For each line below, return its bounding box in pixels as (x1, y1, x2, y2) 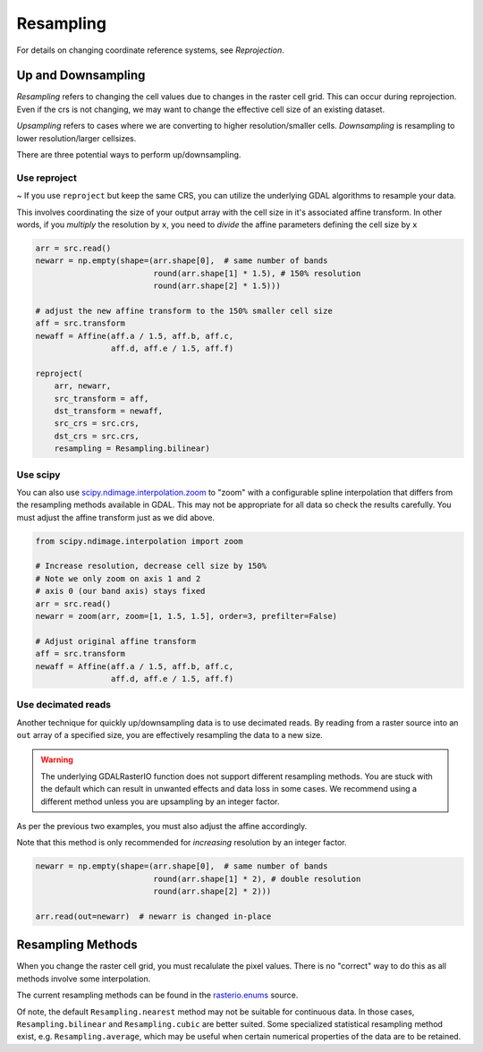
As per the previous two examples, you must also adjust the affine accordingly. (16, 821, 308, 832)
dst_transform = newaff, (54, 406, 164, 416)
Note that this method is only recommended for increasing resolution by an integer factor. (16, 837, 347, 848)
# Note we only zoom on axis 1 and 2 (35, 573, 201, 583)
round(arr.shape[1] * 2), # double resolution (153, 873, 361, 884)
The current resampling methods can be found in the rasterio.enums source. (16, 989, 299, 1001)
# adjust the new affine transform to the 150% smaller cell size (35, 305, 333, 316)
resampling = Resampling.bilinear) (54, 444, 210, 454)
